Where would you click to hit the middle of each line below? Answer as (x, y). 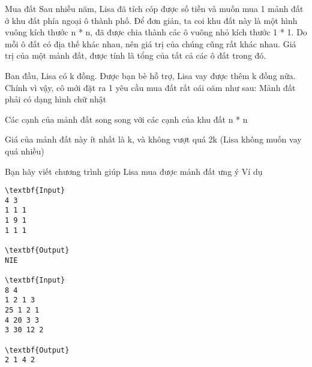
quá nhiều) (25, 151)
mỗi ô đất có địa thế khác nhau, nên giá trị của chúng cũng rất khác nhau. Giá (151, 43)
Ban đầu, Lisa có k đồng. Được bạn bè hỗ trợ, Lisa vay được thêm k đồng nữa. (150, 75)
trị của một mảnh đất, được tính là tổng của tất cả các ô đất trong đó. (136, 55)
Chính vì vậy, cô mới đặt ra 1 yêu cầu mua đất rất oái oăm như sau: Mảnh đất (150, 87)
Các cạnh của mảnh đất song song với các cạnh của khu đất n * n (126, 119)
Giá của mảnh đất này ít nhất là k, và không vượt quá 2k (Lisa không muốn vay (153, 139)
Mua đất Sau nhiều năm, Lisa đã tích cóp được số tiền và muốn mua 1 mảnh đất (154, 8)
